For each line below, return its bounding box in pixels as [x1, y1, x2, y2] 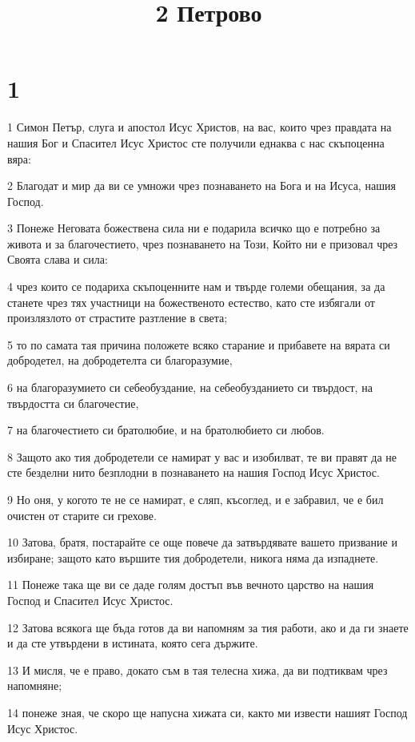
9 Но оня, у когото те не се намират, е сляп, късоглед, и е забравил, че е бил [7, 491, 384, 507]
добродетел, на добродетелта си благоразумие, [7, 352, 233, 369]
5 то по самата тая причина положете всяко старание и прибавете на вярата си [7, 336, 390, 353]
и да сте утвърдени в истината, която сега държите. [7, 635, 258, 651]
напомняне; [7, 677, 62, 694]
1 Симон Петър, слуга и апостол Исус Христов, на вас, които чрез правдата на [7, 119, 392, 135]
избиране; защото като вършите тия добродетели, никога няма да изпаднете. [7, 549, 379, 566]
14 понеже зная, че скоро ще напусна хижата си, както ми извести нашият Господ [7, 704, 408, 720]
